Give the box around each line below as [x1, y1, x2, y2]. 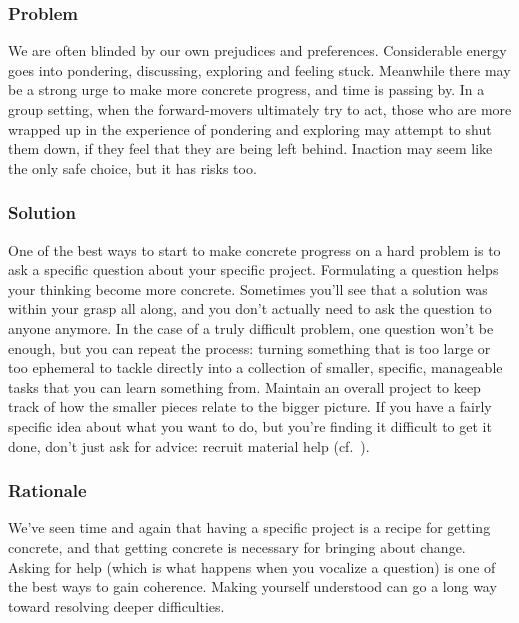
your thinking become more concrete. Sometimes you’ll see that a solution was [8, 278, 488, 299]
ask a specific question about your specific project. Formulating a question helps [8, 259, 499, 280]
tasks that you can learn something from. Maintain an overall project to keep [8, 376, 481, 397]
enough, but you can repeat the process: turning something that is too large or [8, 337, 491, 358]
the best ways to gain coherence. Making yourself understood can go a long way [8, 576, 497, 597]
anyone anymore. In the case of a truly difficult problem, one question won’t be [8, 317, 494, 338]
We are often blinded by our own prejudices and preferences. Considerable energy [8, 40, 507, 61]
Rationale [8, 478, 87, 503]
